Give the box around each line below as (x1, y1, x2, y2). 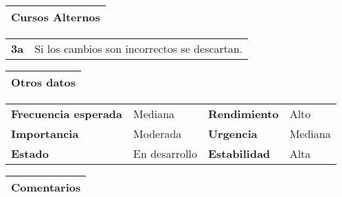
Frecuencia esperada (11, 106, 123, 121)
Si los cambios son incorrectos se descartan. (34, 40, 243, 56)
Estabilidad (207, 146, 271, 161)
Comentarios (11, 179, 81, 195)
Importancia (11, 126, 79, 141)
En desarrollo (133, 146, 197, 161)
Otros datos (11, 74, 76, 90)
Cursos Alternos (11, 9, 100, 25)
